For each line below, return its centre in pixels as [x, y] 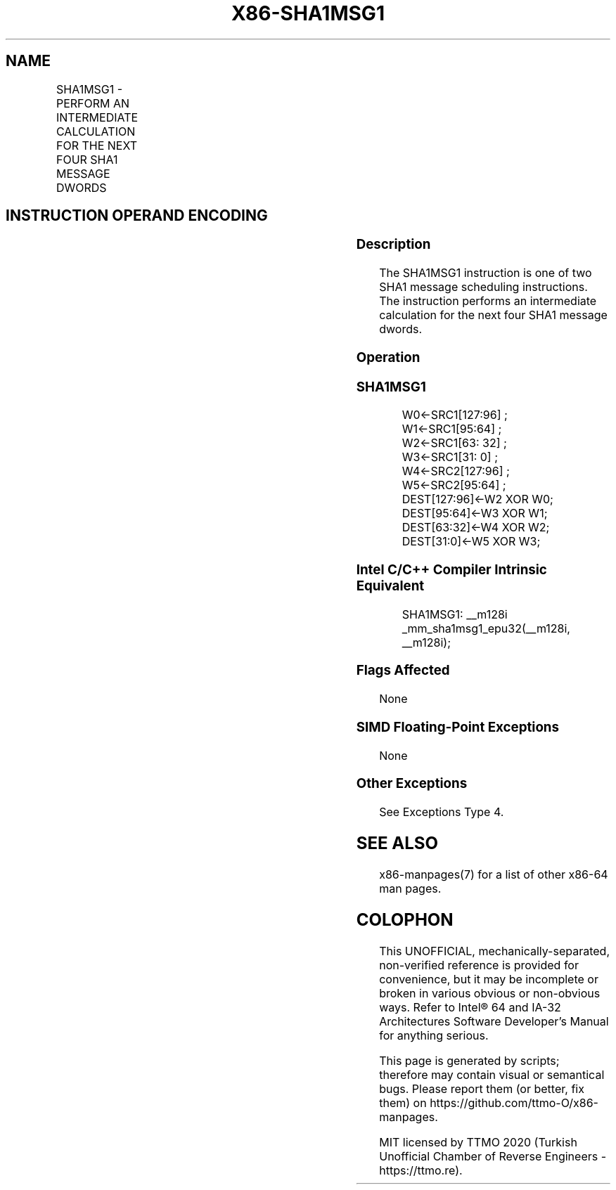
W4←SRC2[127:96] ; [456, 471]
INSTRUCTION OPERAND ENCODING [137, 216]
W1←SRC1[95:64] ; [452, 429]
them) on [403, 1102]
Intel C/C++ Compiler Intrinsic [451, 570]
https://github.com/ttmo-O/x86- [514, 1102]
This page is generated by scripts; [469, 1060]
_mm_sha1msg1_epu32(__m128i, [486, 628]
